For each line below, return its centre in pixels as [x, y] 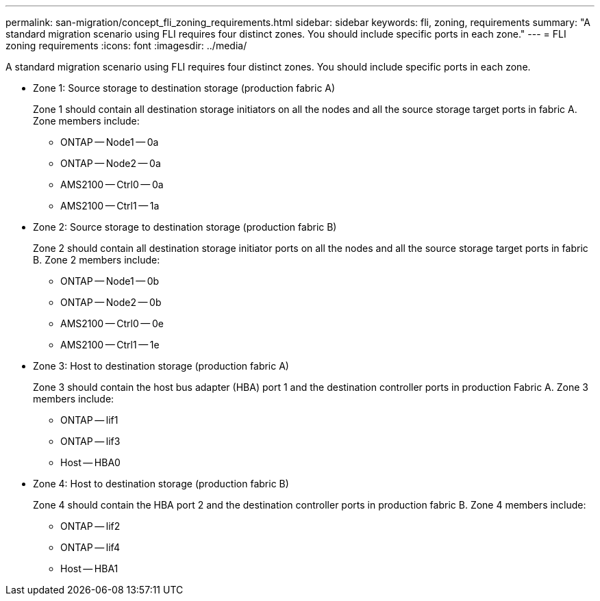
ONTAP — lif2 [90, 526]
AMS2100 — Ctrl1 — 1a [110, 206]
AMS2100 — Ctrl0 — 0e [112, 323]
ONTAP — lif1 [89, 420]
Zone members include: [86, 121]
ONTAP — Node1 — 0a [110, 142]
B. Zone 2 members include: [97, 260]
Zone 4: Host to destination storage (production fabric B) [161, 484]
